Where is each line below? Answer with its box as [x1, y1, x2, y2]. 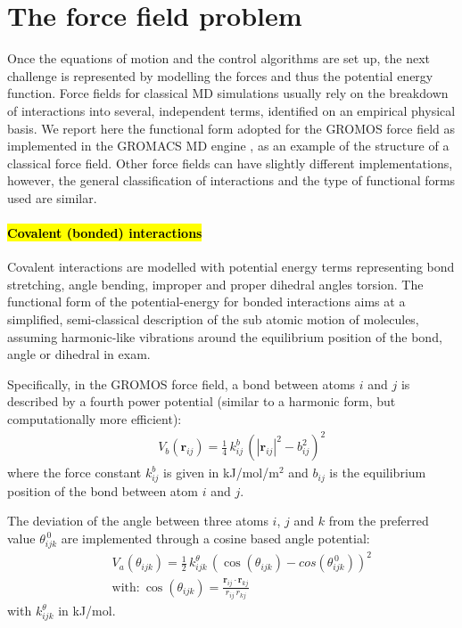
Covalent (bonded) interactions [7, 224, 202, 242]
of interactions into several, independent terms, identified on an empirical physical [7, 101, 456, 119]
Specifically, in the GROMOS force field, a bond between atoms [7, 374, 356, 393]
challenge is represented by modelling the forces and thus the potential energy [7, 66, 433, 85]
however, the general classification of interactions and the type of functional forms [7, 171, 456, 190]
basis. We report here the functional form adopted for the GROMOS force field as [7, 118, 456, 137]
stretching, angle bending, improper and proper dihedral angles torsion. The [7, 274, 424, 293]
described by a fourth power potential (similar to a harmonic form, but [7, 392, 396, 411]
